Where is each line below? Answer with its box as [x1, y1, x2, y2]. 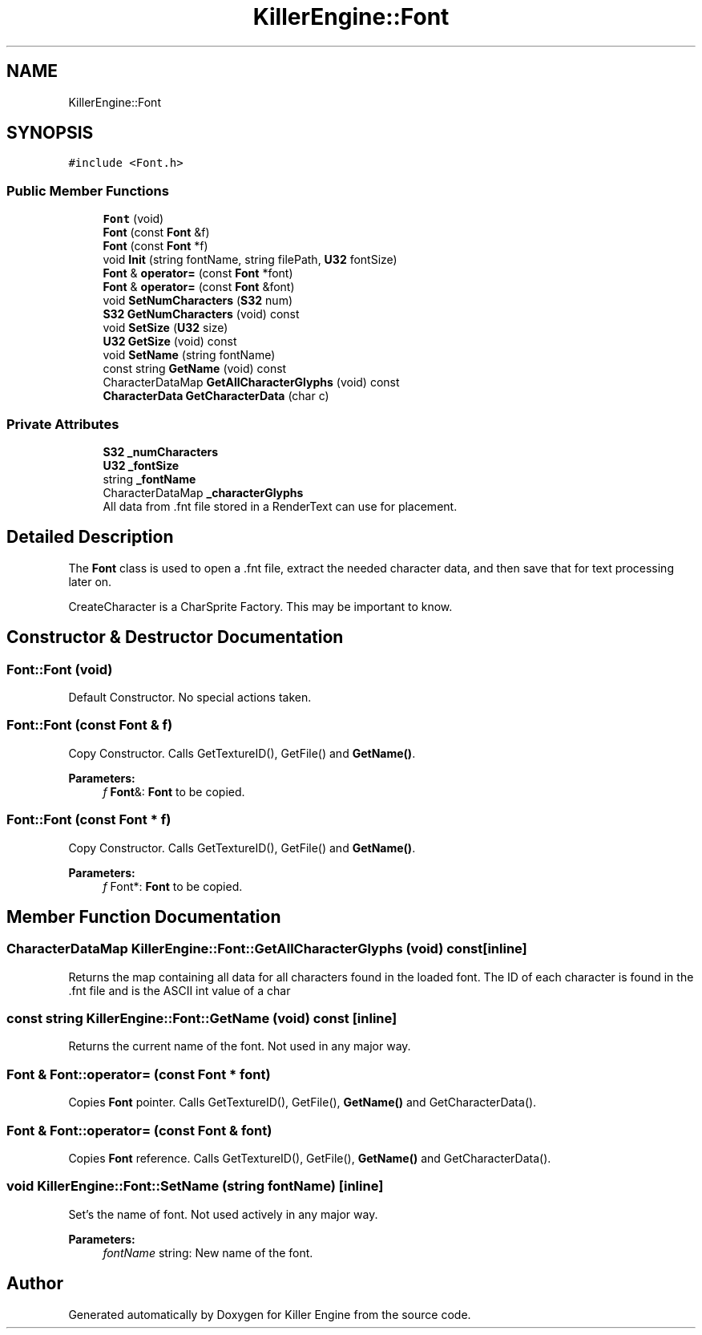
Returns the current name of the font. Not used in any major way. [68, 1039, 411, 1054]
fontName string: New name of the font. [103, 1245, 313, 1260]
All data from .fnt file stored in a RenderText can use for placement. [103, 499, 458, 513]
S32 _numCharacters [103, 444, 219, 459]
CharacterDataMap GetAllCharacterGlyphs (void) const [103, 375, 400, 390]
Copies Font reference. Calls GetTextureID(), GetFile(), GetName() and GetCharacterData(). [68, 1151, 551, 1165]
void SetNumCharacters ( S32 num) [103, 293, 292, 308]
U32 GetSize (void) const [103, 334, 237, 349]
